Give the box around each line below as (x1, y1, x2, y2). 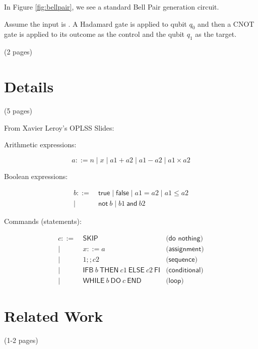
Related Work (4, 306, 103, 326)
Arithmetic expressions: (4, 139, 77, 150)
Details (4, 76, 54, 96)
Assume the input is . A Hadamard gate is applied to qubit (4, 18, 187, 29)
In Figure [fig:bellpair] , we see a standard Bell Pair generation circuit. (4, 2, 219, 12)
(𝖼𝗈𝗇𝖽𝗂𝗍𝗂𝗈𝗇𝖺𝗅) (166, 267, 204, 274)
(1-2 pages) (4, 335, 38, 345)
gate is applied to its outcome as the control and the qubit (4, 29, 185, 39)
